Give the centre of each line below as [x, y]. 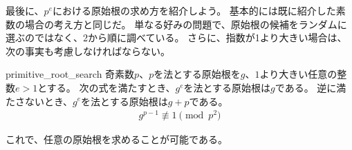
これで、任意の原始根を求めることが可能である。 [117, 139]
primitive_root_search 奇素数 [70, 74]
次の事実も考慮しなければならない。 [88, 51]
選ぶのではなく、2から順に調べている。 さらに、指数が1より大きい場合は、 [176, 37]
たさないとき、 [39, 101]
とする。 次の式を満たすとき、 [106, 87]
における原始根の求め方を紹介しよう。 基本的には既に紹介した [194, 10]
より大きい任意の [298, 74]
